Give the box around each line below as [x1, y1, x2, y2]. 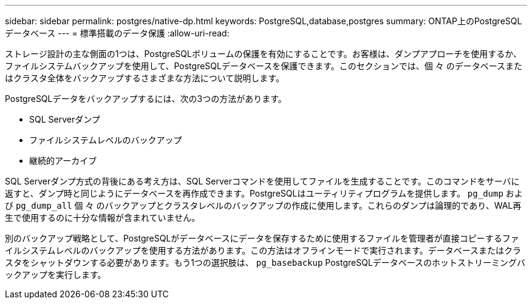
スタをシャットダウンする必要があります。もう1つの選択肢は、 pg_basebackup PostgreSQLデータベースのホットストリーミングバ [5, 257, 526, 268]
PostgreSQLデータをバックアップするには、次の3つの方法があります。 [5, 93, 287, 104]
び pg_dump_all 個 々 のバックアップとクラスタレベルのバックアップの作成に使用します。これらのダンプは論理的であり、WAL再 [5, 200, 522, 211]
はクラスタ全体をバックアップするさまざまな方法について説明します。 [5, 73, 284, 83]
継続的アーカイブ [29, 155, 97, 166]
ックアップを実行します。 [5, 269, 106, 280]
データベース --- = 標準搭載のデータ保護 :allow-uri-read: [5, 28, 230, 38]
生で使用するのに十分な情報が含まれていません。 [5, 212, 200, 223]
